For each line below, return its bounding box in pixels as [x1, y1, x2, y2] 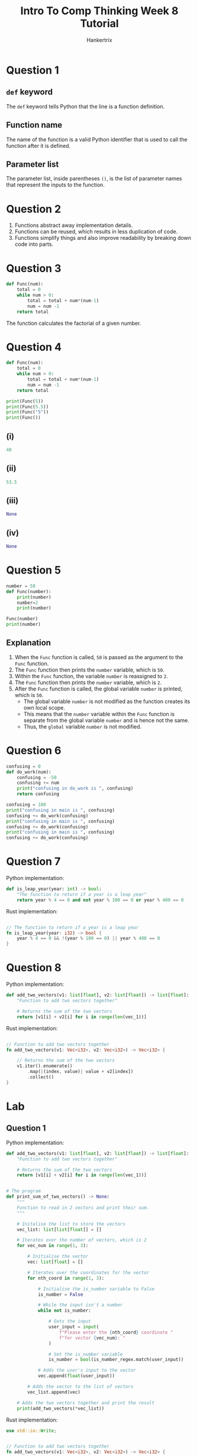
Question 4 [6, 340, 62, 354]
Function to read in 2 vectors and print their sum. [17, 1204, 150, 1211]
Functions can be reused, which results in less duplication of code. [14, 228, 178, 235]
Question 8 [6, 961, 62, 974]
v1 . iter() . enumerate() [17, 1063, 73, 1069]
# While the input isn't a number [37, 1302, 123, 1308]
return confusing [17, 791, 60, 797]
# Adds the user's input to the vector [37, 1368, 136, 1373]
